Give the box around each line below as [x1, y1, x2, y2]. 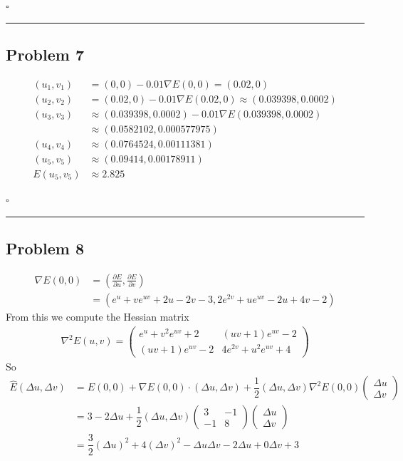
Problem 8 [6, 237, 84, 259]
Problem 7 [6, 43, 84, 65]
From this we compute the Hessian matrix [6, 309, 189, 323]
